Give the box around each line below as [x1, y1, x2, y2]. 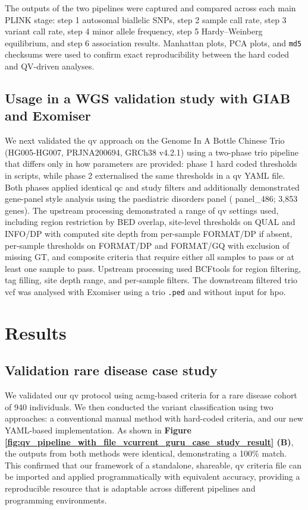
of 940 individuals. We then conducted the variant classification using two [5, 400, 274, 413]
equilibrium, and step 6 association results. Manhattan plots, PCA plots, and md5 [5, 36, 302, 49]
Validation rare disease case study [5, 361, 218, 379]
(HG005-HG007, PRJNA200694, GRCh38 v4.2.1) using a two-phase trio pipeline [5, 145, 299, 158]
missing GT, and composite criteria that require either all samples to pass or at [5, 251, 294, 263]
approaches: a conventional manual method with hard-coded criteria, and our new [5, 412, 303, 425]
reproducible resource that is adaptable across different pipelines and [5, 482, 256, 494]
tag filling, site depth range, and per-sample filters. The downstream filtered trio [5, 274, 298, 286]
